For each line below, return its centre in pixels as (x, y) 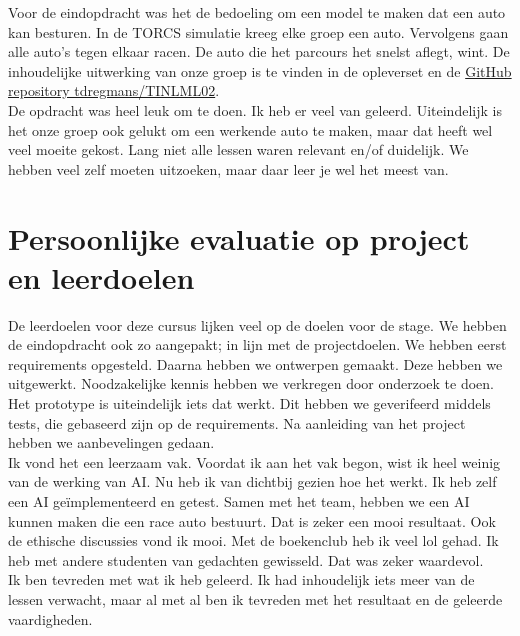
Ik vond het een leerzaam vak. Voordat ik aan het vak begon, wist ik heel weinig (254, 461)
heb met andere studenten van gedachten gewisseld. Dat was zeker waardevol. (246, 559)
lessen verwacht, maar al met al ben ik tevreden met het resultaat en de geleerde (255, 598)
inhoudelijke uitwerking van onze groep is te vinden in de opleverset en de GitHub (260, 70)
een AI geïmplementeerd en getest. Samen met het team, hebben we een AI (239, 501)
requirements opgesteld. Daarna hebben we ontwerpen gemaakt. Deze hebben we (255, 363)
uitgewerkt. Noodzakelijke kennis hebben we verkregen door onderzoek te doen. (251, 383)
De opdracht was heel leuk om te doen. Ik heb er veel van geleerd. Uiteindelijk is (255, 109)
